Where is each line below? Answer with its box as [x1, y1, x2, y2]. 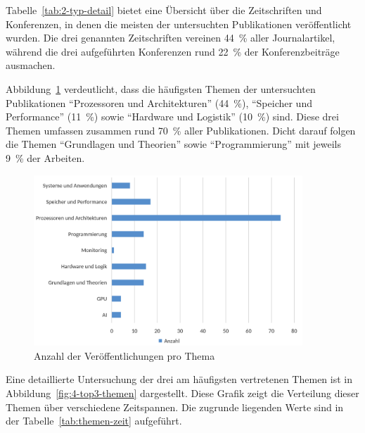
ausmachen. [6, 58, 56, 73]
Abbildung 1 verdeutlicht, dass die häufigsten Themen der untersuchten [6, 81, 316, 96]
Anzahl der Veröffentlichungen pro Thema [34, 348, 215, 363]
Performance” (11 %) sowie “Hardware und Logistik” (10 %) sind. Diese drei [6, 109, 339, 124]
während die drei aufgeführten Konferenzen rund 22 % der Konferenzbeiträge [6, 44, 340, 58]
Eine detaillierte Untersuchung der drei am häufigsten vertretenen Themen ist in [6, 372, 352, 387]
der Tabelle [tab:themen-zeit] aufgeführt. [6, 413, 182, 428]
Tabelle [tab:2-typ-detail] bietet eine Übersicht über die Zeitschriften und [6, 3, 322, 17]
